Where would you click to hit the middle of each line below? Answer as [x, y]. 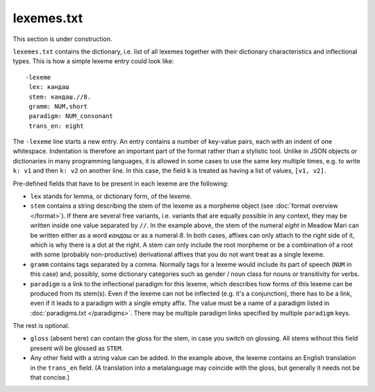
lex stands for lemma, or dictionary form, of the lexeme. [111, 196]
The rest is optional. [41, 326]
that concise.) [50, 377]
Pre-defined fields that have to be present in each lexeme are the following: [121, 183]
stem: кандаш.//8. [60, 97]
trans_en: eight [56, 126]
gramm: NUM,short [58, 106]
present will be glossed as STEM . [77, 348]
